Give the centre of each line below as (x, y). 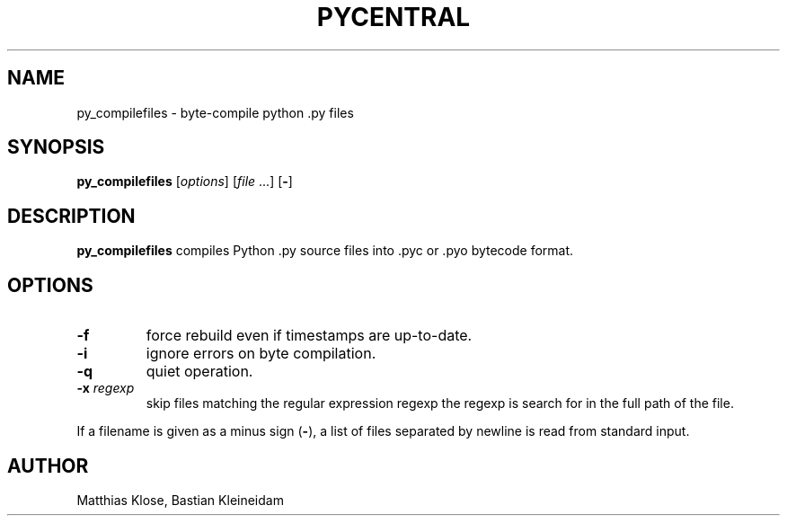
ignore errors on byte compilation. (261, 354)
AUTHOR (48, 465)
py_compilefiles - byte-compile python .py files (215, 112)
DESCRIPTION (71, 216)
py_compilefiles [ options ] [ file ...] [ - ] (185, 182)
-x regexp (106, 388)
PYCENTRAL (393, 17)
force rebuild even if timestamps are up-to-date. (309, 336)
